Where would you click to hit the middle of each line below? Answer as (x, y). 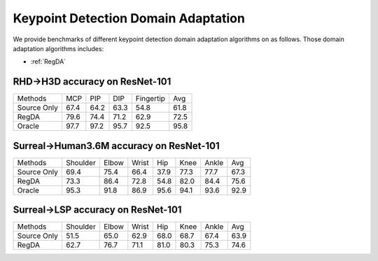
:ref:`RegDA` (48, 62)
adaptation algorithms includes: (58, 48)
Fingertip (150, 99)
